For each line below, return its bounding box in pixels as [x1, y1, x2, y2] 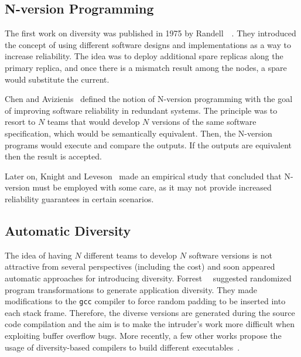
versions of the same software [152, 115, 256, 128]
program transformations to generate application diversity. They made [5, 283, 257, 295]
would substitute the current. [5, 73, 110, 85]
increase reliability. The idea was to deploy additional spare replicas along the [5, 50, 283, 62]
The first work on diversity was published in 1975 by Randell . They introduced [5, 27, 296, 39]
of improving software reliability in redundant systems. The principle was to [5, 104, 278, 116]
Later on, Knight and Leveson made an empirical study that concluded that [5, 169, 282, 182]
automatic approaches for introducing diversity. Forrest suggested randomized [5, 271, 292, 284]
